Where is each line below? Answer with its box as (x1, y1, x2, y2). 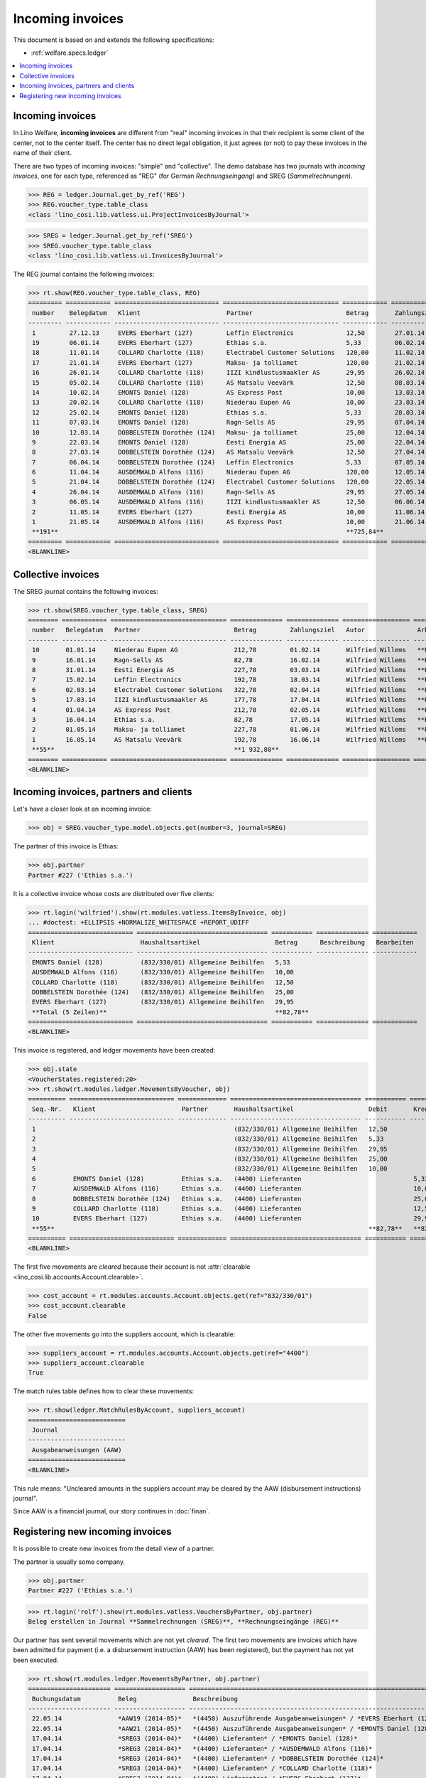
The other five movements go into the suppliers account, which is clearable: (13, 1330, 236, 1338)
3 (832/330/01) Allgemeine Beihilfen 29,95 (32, 1145, 388, 1153)
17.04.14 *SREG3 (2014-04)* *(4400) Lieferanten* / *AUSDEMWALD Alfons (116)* (32, 1745, 373, 1752)
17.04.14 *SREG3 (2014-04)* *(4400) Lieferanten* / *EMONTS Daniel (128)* (32, 1735, 358, 1742)
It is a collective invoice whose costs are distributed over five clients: (13, 889, 214, 898)
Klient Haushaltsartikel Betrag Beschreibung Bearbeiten (32, 938, 414, 946)
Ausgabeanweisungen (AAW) (32, 1446, 122, 1454)
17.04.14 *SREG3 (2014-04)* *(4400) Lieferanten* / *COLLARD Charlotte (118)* (32, 1764, 373, 1772)
